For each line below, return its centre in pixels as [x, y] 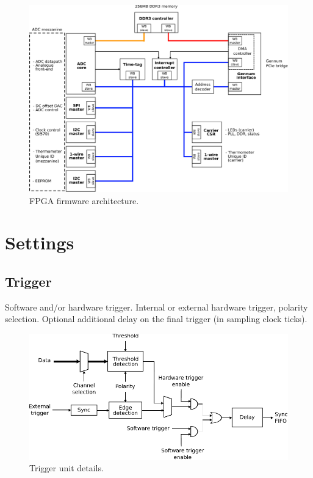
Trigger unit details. [67, 468]
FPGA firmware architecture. [84, 200]
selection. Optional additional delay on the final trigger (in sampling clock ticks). [156, 319]
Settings [40, 242]
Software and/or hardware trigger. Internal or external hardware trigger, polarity [156, 307]
